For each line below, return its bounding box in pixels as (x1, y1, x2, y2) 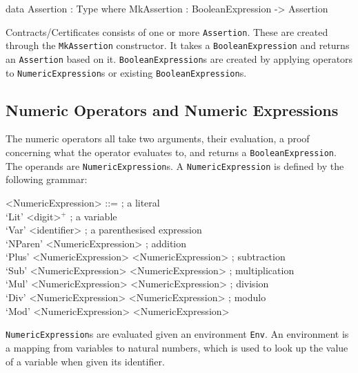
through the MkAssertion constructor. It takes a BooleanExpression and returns (6, 38, 350, 52)
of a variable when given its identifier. (6, 354, 165, 368)
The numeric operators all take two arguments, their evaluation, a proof (6, 131, 310, 146)
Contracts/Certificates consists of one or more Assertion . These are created (6, 24, 328, 39)
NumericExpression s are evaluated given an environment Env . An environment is (6, 327, 349, 341)
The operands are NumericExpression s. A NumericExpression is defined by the (6, 158, 344, 173)
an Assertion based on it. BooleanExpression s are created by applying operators (6, 51, 353, 66)
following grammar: (6, 172, 88, 186)
